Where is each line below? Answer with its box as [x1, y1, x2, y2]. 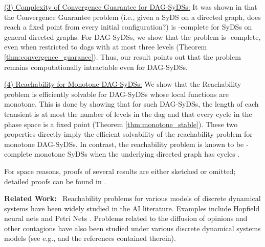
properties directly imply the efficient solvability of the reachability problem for [4, 129, 253, 139]
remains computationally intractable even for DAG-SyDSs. [4, 61, 188, 72]
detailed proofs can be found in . [4, 176, 106, 186]
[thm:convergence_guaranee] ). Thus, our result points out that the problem [4, 51, 241, 62]
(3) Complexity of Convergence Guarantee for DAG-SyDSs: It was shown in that [4, 2, 257, 12]
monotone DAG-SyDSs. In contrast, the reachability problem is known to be [4, 138, 244, 149]
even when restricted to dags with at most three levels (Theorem [4, 41, 207, 52]
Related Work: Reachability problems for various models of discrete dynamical [4, 193, 261, 204]
